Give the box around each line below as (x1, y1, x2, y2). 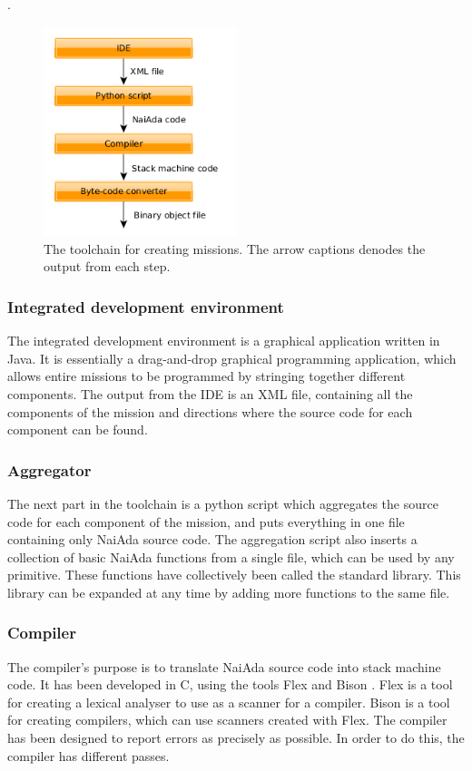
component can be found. (7, 420, 148, 439)
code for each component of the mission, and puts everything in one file (7, 512, 405, 531)
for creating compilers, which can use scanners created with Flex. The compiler (7, 710, 447, 729)
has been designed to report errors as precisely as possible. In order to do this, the (7, 728, 465, 747)
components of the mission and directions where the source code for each (7, 402, 413, 421)
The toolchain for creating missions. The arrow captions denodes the (44, 239, 426, 258)
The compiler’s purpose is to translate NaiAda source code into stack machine (7, 657, 441, 676)
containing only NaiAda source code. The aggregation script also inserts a (7, 530, 418, 549)
